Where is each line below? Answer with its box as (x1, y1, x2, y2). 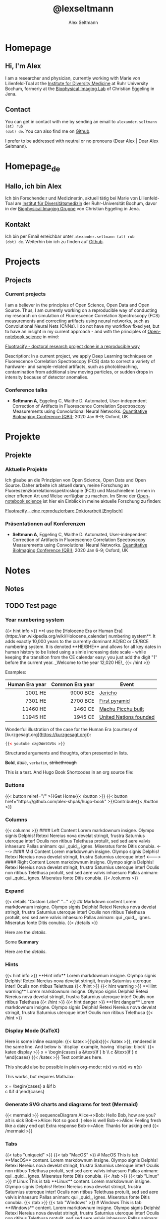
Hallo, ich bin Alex (5, 182, 62, 190)
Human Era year (7, 681, 47, 688)
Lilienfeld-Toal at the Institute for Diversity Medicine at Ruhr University (5, 80, 149, 86)
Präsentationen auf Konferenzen (5, 520, 86, 527)
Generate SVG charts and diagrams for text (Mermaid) (5, 1101, 138, 1108)
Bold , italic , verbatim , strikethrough (5, 759, 77, 766)
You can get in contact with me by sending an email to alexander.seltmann (5, 118, 157, 124)
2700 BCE (70, 697, 95, 704)
